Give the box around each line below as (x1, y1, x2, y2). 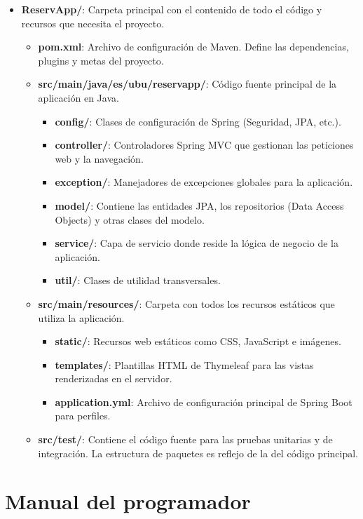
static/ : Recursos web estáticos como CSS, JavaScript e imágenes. (55, 334, 341, 349)
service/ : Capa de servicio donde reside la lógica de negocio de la (55, 236, 338, 250)
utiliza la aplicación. (38, 310, 125, 325)
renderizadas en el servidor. (55, 371, 172, 386)
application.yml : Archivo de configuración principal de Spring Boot (55, 394, 352, 409)
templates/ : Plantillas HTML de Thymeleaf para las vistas (55, 357, 314, 372)
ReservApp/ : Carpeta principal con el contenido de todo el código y (21, 2, 322, 16)
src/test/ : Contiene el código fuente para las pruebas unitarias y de (38, 432, 333, 447)
